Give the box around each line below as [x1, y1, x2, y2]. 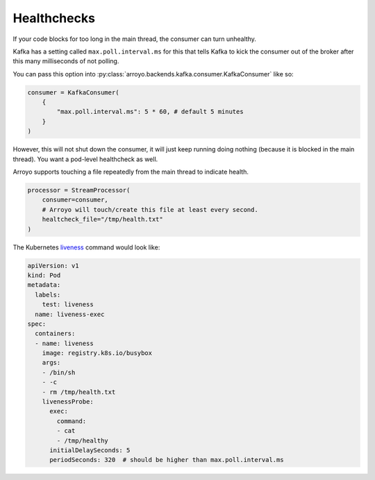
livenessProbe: [42, 398, 94, 406]
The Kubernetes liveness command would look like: [12, 243, 160, 251]
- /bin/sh [42, 368, 76, 376]
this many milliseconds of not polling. [12, 57, 119, 65]
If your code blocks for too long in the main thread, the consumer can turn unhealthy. [12, 35, 256, 43]
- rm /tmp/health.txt [42, 388, 116, 396]
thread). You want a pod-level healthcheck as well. [12, 155, 158, 163]
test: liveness [42, 301, 94, 308]
